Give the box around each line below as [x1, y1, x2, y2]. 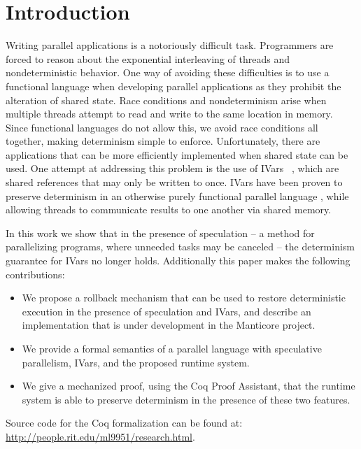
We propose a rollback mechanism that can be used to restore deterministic [22, 290, 346, 305]
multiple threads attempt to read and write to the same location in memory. [6, 106, 333, 121]
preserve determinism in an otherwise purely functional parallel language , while [6, 188, 349, 203]
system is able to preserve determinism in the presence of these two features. [22, 392, 351, 406]
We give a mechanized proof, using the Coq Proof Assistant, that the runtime [22, 378, 355, 393]
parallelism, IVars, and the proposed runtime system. [22, 355, 250, 369]
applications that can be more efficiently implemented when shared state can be [6, 147, 348, 162]
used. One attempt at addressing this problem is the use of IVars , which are [6, 161, 339, 176]
